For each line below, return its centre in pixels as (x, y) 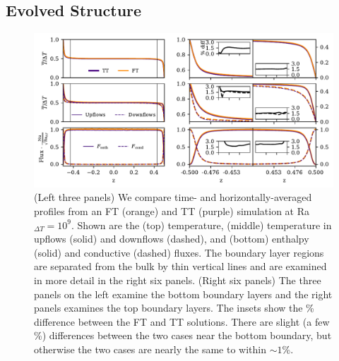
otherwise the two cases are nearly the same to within (150, 349)
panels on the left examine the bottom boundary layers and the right (183, 294)
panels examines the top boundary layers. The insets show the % (174, 308)
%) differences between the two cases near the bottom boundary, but (183, 335)
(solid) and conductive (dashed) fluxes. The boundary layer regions (179, 252)
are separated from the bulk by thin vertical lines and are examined (180, 266)
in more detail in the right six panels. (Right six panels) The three (178, 280)
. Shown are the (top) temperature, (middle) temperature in (202, 225)
